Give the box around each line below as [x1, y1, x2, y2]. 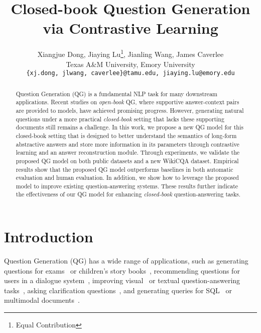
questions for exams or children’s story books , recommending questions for [4, 265, 240, 276]
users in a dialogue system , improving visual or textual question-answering [4, 275, 240, 286]
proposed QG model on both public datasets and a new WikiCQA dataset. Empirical [16, 156, 239, 165]
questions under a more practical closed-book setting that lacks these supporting [16, 114, 224, 123]
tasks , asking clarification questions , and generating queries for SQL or [4, 285, 232, 295]
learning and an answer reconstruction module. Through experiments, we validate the [16, 148, 240, 157]
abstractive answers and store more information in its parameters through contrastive [16, 140, 239, 148]
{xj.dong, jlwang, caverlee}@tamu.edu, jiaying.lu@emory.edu [26, 70, 235, 77]
